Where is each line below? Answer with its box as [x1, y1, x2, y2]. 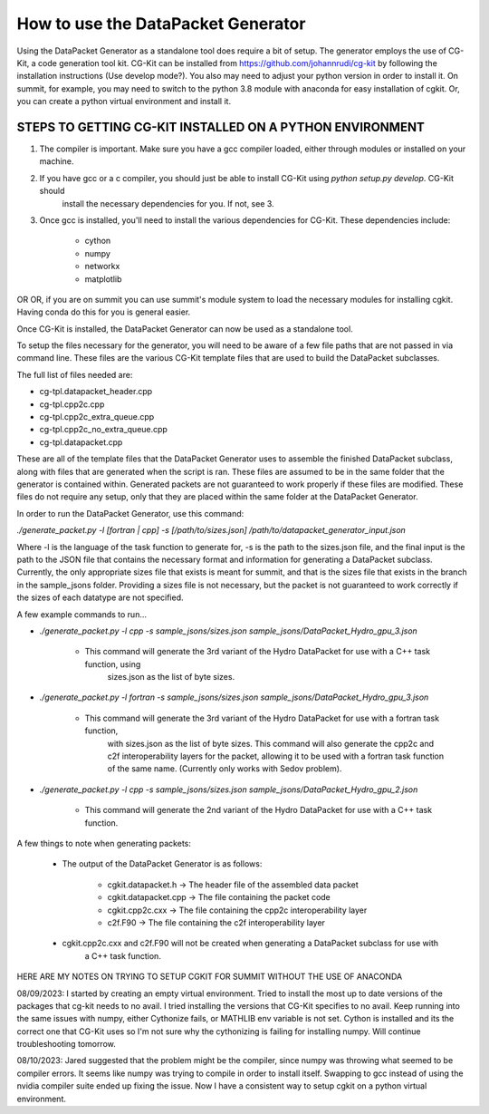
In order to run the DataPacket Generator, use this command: [16, 508, 244, 518]
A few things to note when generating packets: [16, 838, 192, 848]
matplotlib [84, 273, 122, 285]
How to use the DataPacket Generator [16, 14, 306, 34]
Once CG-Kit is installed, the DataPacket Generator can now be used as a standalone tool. [16, 323, 353, 334]
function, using [84, 658, 141, 670]
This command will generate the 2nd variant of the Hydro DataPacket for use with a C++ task [84, 805, 433, 816]
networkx [84, 261, 120, 272]
